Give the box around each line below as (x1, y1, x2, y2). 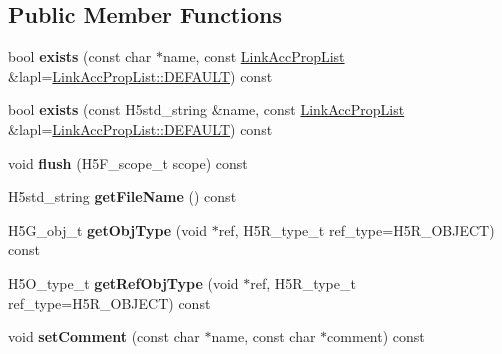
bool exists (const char (8, 46, 152, 67)
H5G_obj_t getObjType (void (8, 219, 207, 240)
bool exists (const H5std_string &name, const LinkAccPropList (8, 99, 405, 120)
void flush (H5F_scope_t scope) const (8, 152, 248, 173)
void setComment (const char (8, 326, 200, 347)
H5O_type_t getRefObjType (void (8, 272, 239, 293)
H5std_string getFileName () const (8, 186, 237, 207)
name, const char (211, 326, 316, 347)
